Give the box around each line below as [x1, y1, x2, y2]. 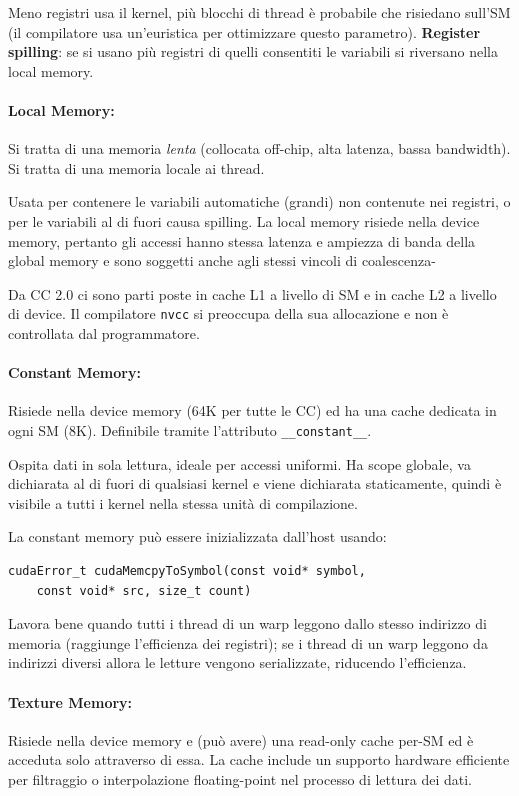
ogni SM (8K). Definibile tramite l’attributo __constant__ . [8, 419, 372, 440]
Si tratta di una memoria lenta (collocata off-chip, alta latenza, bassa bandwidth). [8, 138, 511, 159]
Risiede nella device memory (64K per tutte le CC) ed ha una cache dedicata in [8, 400, 497, 421]
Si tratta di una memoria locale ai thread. [8, 157, 265, 178]
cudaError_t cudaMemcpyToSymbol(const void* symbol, [8, 564, 366, 578]
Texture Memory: [8, 691, 133, 712]
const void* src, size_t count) [36, 583, 252, 598]
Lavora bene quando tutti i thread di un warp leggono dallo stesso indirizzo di [8, 613, 487, 634]
